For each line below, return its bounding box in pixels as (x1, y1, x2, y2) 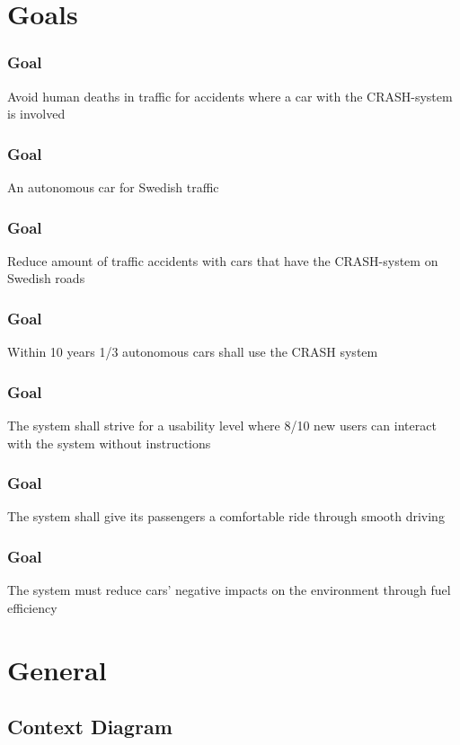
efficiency (7, 598, 57, 616)
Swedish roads (7, 269, 85, 288)
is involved (7, 104, 66, 123)
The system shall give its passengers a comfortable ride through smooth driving (7, 507, 445, 526)
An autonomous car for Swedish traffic (7, 178, 219, 196)
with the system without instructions (7, 433, 211, 452)
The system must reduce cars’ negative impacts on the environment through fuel (7, 581, 451, 599)
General (7, 651, 107, 687)
